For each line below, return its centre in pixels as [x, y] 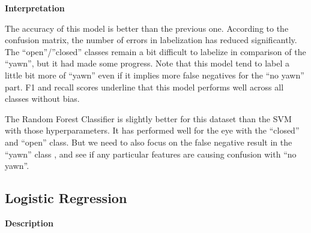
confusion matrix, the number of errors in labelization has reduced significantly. [151, 40]
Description [29, 223]
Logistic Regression [66, 198]
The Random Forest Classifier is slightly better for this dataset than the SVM [148, 118]
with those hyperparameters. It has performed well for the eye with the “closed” [152, 130]
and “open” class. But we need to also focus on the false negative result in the [149, 142]
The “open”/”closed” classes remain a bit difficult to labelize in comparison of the [155, 51]
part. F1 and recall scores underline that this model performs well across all [144, 87]
